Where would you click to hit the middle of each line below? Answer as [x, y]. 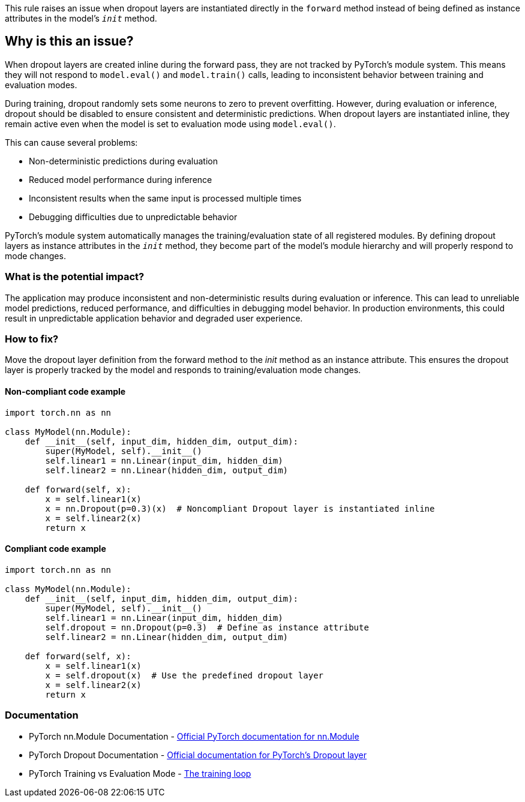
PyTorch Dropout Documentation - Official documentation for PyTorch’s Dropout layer [198, 755]
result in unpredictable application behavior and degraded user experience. [154, 318]
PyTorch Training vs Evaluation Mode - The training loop [140, 773]
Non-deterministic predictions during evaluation [123, 161]
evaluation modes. [41, 85]
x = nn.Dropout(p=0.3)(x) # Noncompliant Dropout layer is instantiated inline [240, 508]
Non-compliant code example [65, 391]
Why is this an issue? [69, 41]
